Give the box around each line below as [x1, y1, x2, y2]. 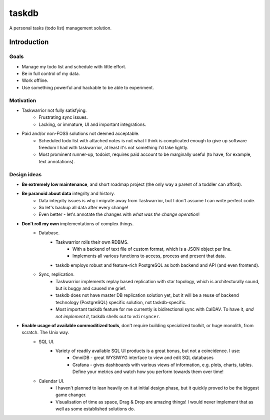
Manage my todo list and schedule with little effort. [21, 63, 126, 69]
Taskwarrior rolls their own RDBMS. [55, 239, 129, 245]
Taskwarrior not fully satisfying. [21, 107, 87, 113]
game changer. [55, 392, 87, 398]
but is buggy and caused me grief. [55, 285, 126, 291]
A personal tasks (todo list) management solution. [9, 25, 112, 31]
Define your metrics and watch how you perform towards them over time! [72, 369, 224, 375]
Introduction [9, 38, 49, 46]
